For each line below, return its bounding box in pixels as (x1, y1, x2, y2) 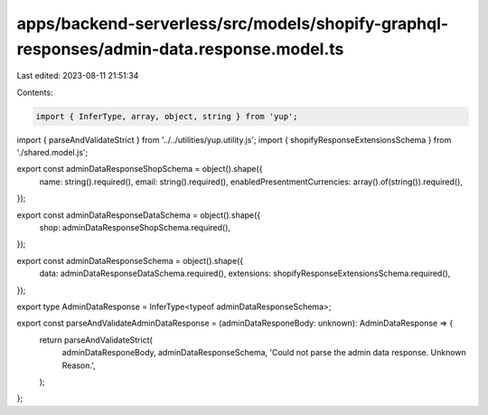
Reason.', (61, 360, 96, 371)
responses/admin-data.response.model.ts (16, 39, 344, 59)
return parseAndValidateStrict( (39, 335, 153, 345)
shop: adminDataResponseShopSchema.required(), (39, 222, 230, 233)
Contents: (16, 87, 53, 98)
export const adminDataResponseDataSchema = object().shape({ (16, 209, 261, 221)
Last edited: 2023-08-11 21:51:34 (16, 71, 139, 81)
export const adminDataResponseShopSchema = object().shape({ (16, 164, 263, 174)
